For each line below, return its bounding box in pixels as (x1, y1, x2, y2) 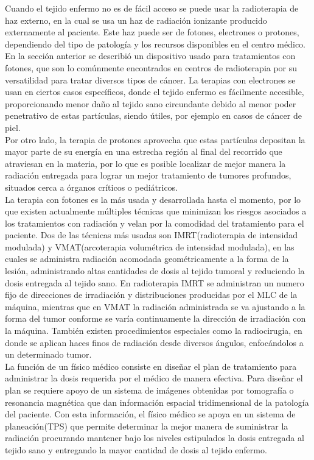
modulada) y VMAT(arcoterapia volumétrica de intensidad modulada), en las (5, 240, 295, 253)
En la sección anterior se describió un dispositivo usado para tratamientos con (5, 49, 296, 62)
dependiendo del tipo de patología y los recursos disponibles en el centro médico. (5, 37, 306, 50)
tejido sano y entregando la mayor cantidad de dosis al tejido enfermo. (5, 443, 267, 456)
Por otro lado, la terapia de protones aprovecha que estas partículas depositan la (5, 133, 305, 146)
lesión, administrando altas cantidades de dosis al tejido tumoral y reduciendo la (5, 264, 305, 277)
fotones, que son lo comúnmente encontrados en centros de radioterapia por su (5, 61, 298, 74)
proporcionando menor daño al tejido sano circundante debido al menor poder (5, 97, 296, 110)
